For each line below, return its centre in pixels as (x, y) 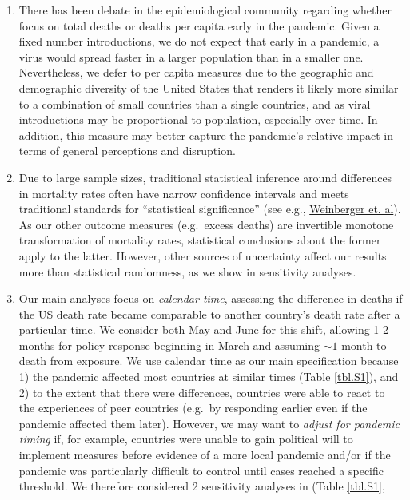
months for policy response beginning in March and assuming (169, 345)
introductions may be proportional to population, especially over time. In (198, 119)
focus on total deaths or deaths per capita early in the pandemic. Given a (199, 25)
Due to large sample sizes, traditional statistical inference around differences (205, 177)
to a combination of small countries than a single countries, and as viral (195, 103)
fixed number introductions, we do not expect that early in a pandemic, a (199, 41)
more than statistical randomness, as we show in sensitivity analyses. (187, 271)
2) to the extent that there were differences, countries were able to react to (202, 392)
